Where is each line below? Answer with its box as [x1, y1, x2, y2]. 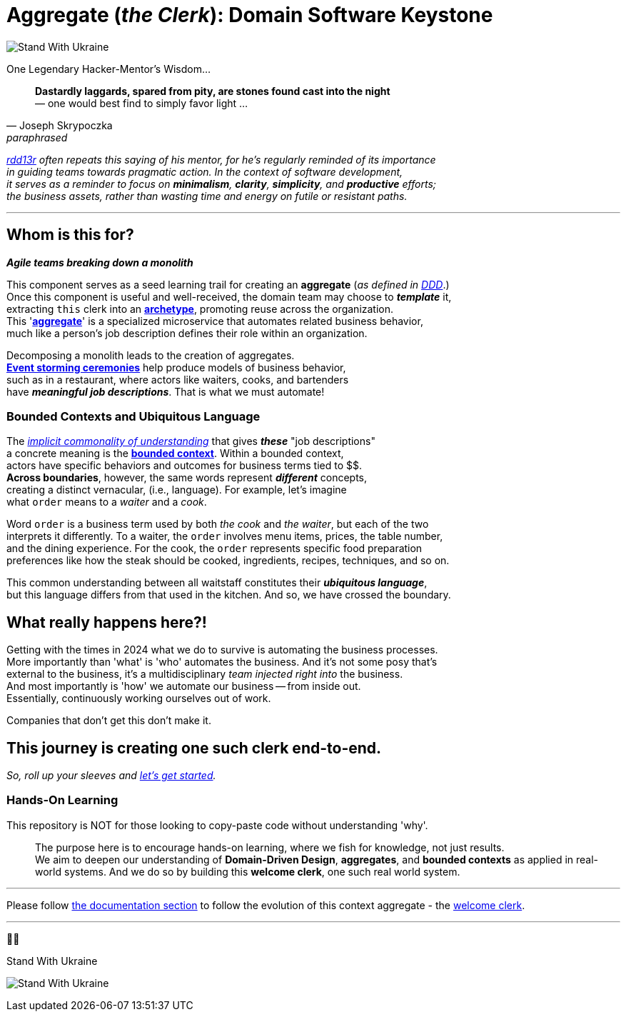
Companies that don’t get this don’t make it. [6, 714, 211, 727]
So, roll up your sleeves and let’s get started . [6, 769, 216, 782]
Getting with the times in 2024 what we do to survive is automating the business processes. [6, 643, 438, 656]
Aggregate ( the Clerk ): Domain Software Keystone [6, 3, 493, 27]
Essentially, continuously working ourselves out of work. [6, 692, 271, 705]
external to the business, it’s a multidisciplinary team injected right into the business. [6, 668, 403, 681]
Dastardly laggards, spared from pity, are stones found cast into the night [35, 84, 390, 97]
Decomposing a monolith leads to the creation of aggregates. [6, 349, 295, 361]
